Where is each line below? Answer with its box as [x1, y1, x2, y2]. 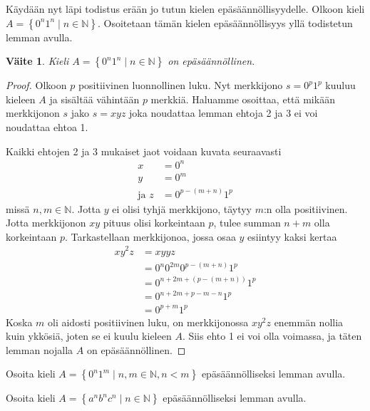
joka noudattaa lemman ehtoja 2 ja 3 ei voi [129, 105, 318, 120]
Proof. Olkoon [6, 78, 67, 93]
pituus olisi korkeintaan [103, 215, 205, 230]
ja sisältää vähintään [49, 91, 140, 106]
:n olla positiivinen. [263, 201, 348, 216]
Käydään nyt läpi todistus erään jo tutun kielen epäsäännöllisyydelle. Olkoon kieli [6, 1, 365, 16]
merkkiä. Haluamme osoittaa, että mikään [150, 91, 335, 106]
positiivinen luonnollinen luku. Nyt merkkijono [78, 78, 283, 93]
